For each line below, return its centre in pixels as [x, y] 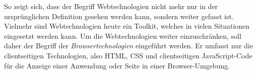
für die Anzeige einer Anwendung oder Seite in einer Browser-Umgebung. [117, 65]
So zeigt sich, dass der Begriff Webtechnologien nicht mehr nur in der [111, 6]
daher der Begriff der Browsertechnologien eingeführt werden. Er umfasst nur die [128, 46]
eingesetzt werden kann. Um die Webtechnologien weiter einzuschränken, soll [123, 35]
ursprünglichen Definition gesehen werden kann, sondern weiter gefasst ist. [119, 16]
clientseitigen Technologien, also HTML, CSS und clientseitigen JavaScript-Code [128, 55]
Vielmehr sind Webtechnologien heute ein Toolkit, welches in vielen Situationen [127, 26]
